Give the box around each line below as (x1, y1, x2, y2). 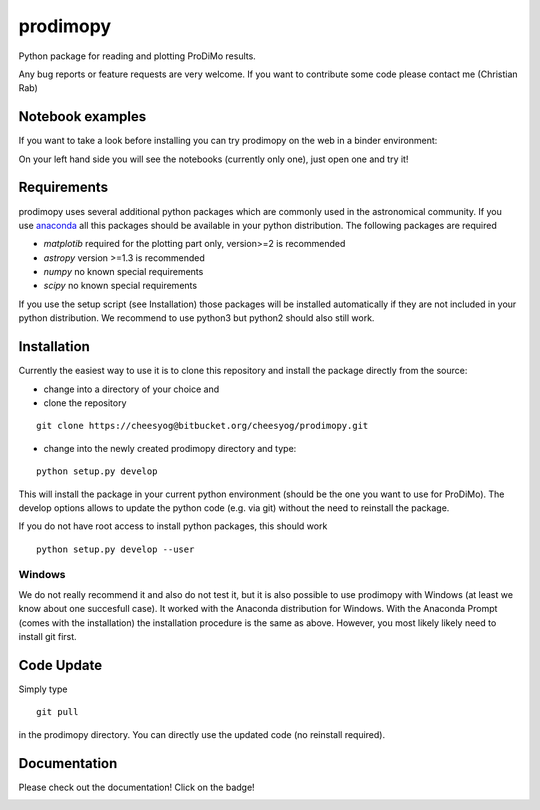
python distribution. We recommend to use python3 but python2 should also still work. (18, 312, 375, 324)
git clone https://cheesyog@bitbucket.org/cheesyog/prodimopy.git (36, 420, 369, 432)
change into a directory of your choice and (43, 383, 220, 395)
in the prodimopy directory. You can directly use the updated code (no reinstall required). (18, 728, 385, 740)
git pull (36, 706, 79, 718)
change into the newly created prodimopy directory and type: (43, 442, 297, 454)
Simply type (18, 683, 68, 695)
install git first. (18, 631, 77, 642)
